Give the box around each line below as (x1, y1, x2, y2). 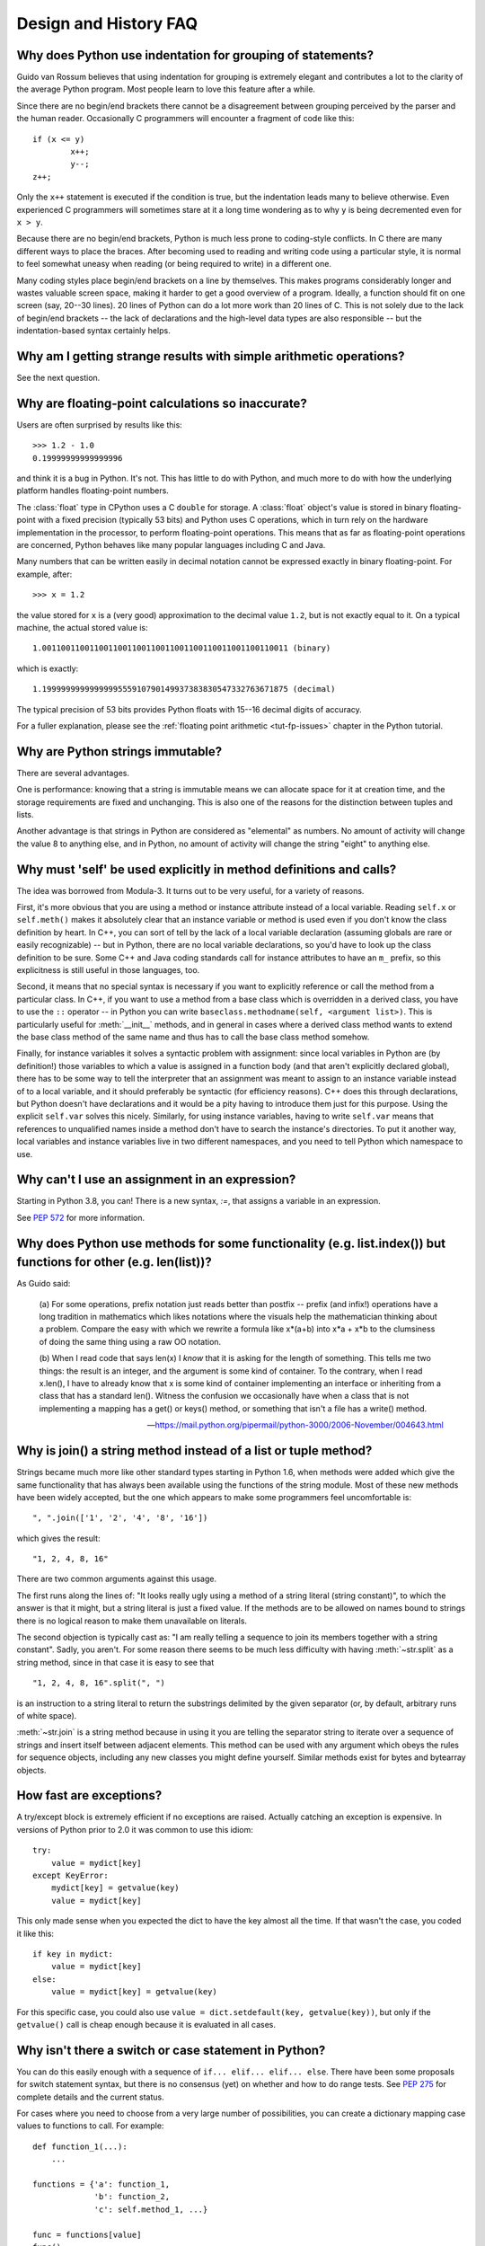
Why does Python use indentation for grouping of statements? (16, 48, 375, 63)
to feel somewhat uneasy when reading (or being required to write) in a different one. (16, 259, 332, 270)
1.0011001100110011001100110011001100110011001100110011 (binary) (32, 643, 331, 653)
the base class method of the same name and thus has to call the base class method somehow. (16, 1031, 370, 1042)
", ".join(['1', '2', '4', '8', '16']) (32, 1513, 208, 1523)
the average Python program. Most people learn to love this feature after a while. (16, 84, 316, 94)
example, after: (16, 569, 73, 579)
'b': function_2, (93, 2192, 171, 2202)
